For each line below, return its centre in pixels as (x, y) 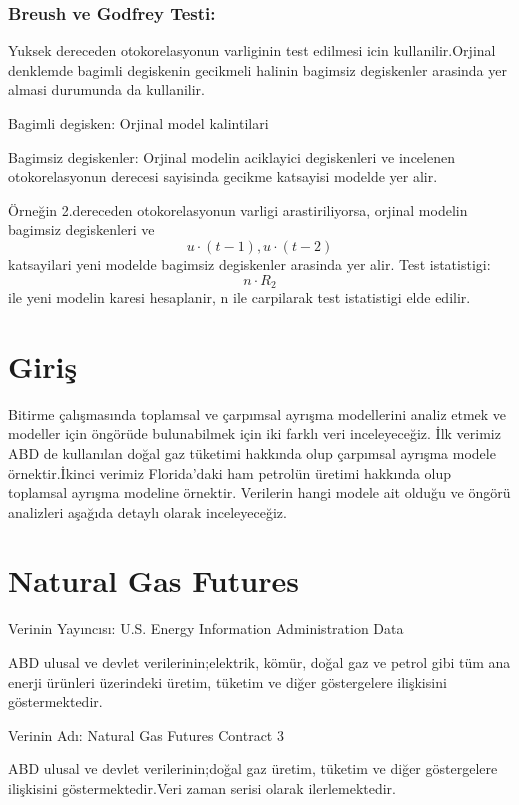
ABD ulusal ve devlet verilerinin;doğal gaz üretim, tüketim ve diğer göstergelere (253, 768)
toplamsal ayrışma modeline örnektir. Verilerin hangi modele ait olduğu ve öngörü (259, 492)
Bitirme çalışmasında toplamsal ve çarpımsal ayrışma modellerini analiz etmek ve (257, 413)
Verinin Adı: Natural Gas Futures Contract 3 (146, 734)
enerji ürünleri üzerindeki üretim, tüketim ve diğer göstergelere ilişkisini (227, 681)
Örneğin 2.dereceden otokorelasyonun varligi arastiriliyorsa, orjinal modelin (238, 209)
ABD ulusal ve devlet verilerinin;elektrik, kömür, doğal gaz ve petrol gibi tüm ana (259, 662)
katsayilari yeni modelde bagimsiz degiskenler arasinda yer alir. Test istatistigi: (249, 263)
